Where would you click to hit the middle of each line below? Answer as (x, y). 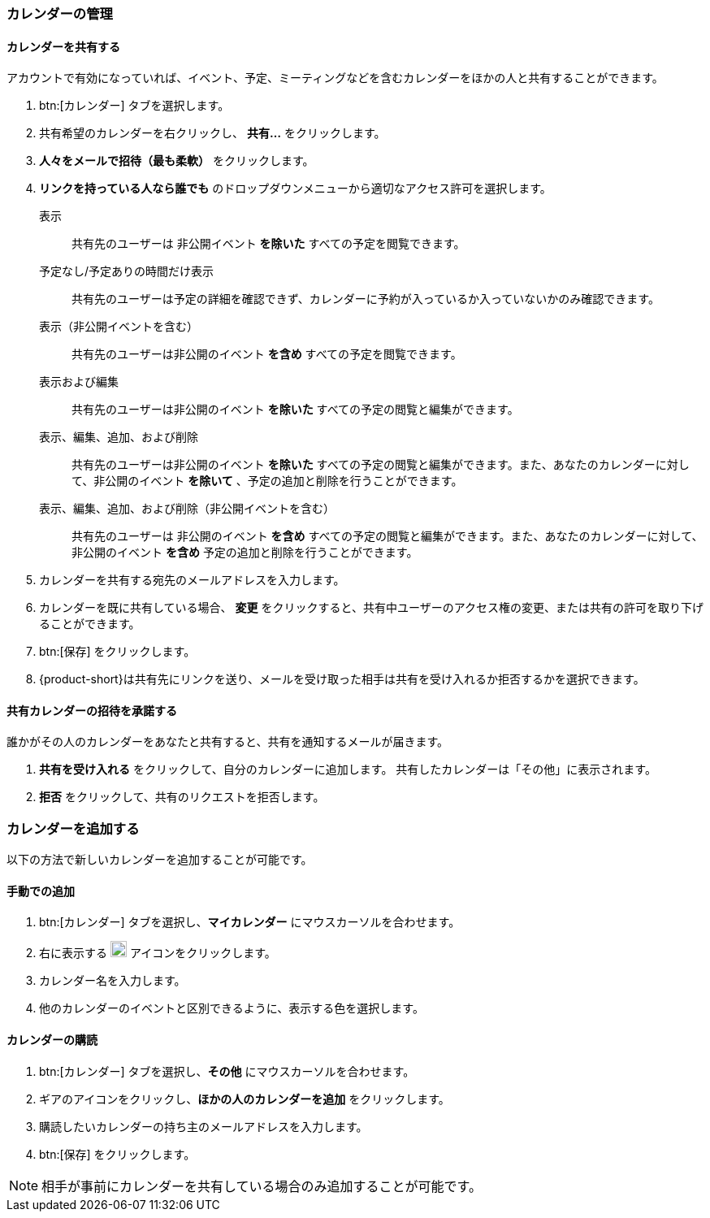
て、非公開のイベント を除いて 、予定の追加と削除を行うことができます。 (267, 481)
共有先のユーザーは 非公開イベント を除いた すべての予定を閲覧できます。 (268, 244)
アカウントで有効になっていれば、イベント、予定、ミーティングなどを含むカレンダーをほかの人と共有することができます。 (335, 78)
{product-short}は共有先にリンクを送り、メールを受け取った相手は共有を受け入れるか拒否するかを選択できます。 (342, 679)
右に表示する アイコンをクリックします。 (158, 953)
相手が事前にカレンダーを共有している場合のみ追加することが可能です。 (262, 1186)
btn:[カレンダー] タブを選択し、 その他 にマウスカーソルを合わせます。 (227, 1071)
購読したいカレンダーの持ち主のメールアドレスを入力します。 (203, 1126)
